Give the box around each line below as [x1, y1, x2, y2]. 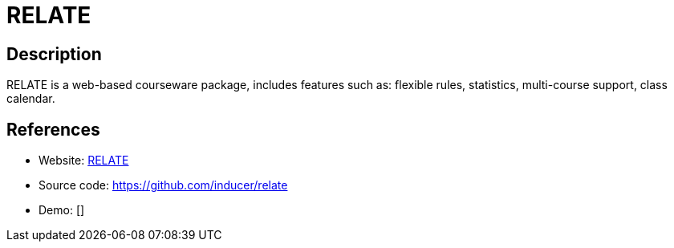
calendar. [6, 91, 55, 106]
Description [6, 43, 102, 64]
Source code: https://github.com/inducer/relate [39, 178, 288, 193]
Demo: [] [39, 203, 85, 218]
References [6, 119, 100, 140]
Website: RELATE [39, 153, 129, 168]
